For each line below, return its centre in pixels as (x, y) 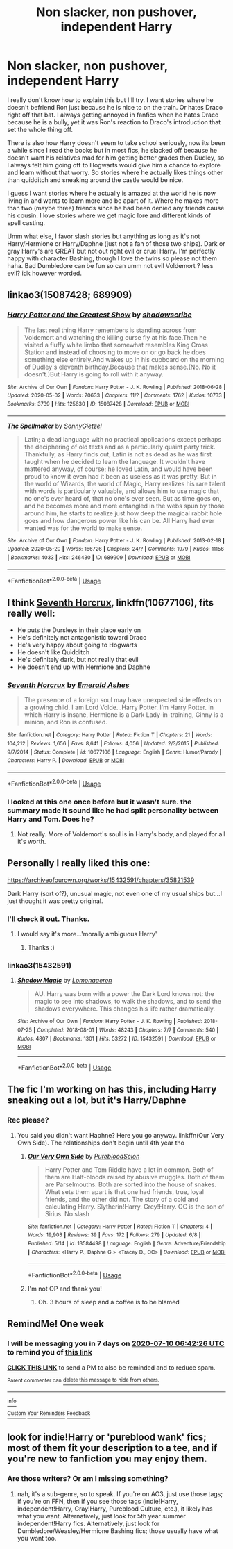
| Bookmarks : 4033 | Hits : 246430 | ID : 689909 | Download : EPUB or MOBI (99, 557)
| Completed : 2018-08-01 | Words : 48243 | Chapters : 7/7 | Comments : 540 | (126, 1030)
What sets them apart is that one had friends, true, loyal (124, 1191)
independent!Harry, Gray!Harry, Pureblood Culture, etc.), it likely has (115, 1509)
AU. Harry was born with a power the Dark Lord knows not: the (124, 994)
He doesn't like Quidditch (53, 652)
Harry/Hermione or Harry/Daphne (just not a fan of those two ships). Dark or (116, 243)
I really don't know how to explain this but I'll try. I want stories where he (110, 100)
